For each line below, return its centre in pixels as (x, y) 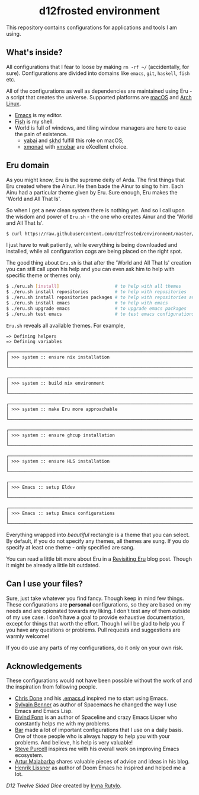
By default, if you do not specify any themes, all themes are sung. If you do (98, 541)
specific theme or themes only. (44, 275)
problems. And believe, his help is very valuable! (74, 743)
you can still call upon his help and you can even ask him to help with (90, 269)
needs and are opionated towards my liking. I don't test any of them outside (98, 611)
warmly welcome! (28, 636)
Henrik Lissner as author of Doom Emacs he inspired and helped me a (100, 768)
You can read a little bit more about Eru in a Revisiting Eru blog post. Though (99, 559)
